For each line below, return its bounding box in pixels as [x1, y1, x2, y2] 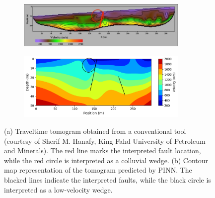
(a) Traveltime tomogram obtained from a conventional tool [4, 125, 186, 136]
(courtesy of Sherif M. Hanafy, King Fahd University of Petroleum [4, 135, 206, 146]
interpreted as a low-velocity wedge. [4, 184, 113, 195]
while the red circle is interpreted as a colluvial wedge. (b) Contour [4, 155, 208, 165]
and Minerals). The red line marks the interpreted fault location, [4, 145, 201, 156]
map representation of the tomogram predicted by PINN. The [4, 165, 192, 175]
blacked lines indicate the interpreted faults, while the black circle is [4, 174, 211, 185]
